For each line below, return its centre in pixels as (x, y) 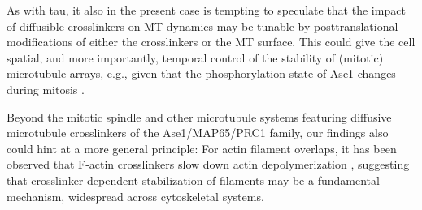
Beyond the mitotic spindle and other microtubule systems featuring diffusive (199, 116)
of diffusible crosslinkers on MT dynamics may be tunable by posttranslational (202, 26)
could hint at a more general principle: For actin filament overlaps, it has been (202, 148)
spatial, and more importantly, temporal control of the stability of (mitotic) (195, 57)
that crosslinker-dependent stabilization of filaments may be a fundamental (193, 180)
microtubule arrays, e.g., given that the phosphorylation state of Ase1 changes (201, 73)
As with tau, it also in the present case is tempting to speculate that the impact (206, 10)
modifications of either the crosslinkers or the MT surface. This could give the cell (211, 42)
